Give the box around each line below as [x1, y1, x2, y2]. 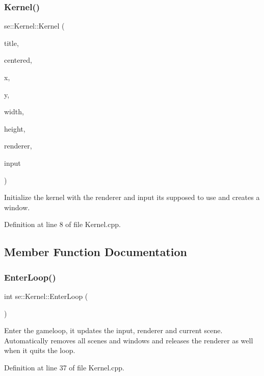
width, [4, 106, 24, 117]
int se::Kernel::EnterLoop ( [4, 290, 88, 301]
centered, [4, 55, 32, 65]
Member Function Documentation [4, 244, 188, 260]
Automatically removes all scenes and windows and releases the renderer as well [4, 335, 253, 345]
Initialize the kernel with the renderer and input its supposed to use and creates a [4, 192, 260, 203]
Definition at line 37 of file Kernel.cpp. [4, 362, 124, 372]
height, [4, 123, 25, 134]
